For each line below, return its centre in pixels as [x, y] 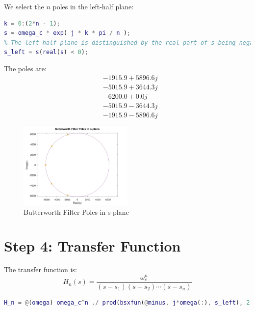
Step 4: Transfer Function [92, 246]
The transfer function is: [40, 269]
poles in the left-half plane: [93, 6]
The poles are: [25, 68]
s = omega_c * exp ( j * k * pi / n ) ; [67, 33]
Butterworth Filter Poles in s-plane [76, 212]
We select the [24, 6]
